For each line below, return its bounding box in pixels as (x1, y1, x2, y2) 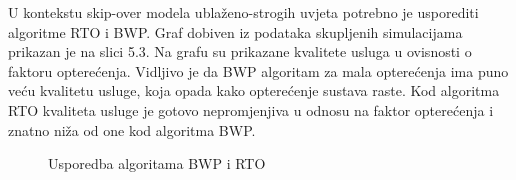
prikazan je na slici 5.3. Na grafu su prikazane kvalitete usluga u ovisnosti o (8, 41, 472, 62)
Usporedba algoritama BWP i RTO (48, 153, 266, 174)
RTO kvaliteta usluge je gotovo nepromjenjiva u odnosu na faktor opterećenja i (8, 99, 494, 120)
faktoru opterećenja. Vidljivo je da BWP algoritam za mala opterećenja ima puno (8, 60, 509, 81)
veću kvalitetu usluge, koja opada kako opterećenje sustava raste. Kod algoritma (8, 80, 500, 101)
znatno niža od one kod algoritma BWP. (8, 119, 256, 140)
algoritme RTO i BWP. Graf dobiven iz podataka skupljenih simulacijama (8, 21, 463, 42)
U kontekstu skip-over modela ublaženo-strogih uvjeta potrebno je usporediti (8, 2, 479, 22)
